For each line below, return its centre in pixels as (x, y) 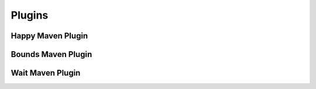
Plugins (30, 15)
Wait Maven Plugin (46, 73)
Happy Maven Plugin (49, 36)
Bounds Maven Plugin (51, 54)
